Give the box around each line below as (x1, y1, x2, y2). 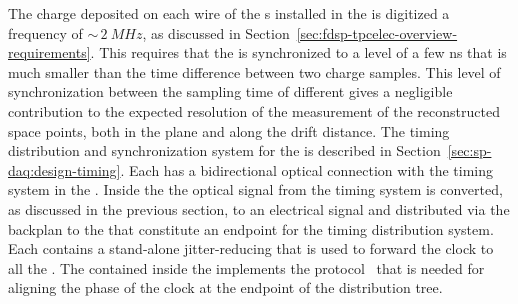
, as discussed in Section (142, 22, 290, 43)
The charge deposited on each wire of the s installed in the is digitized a (8, 3, 450, 23)
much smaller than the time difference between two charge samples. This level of (8, 61, 501, 82)
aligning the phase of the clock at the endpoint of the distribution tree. (8, 277, 443, 298)
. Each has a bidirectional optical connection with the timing (120, 159, 493, 180)
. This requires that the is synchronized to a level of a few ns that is (90, 42, 507, 63)
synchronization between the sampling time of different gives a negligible (8, 81, 453, 102)
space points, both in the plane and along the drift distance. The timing (8, 120, 450, 141)
